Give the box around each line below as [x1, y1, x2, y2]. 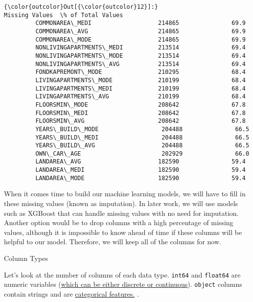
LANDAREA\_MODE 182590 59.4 [35, 174, 246, 182]
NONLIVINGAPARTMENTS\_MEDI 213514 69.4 [35, 44, 246, 51]
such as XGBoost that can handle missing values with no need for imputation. [4, 208, 239, 218]
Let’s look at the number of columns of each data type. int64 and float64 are [4, 269, 241, 279]
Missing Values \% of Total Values [4, 11, 123, 19]
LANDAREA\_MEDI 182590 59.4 [35, 166, 246, 174]
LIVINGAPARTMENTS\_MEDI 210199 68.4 [35, 85, 246, 92]
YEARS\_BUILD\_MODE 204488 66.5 [35, 125, 250, 133]
